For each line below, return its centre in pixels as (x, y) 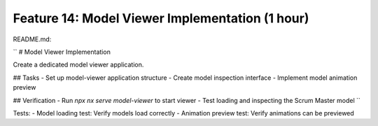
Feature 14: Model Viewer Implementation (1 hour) (161, 18)
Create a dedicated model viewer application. (78, 65)
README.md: (32, 39)
